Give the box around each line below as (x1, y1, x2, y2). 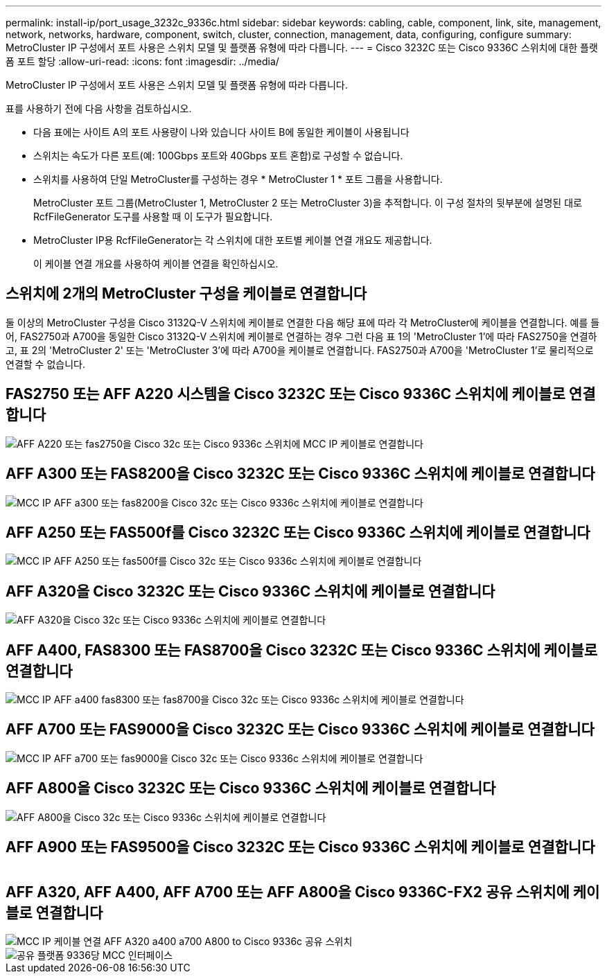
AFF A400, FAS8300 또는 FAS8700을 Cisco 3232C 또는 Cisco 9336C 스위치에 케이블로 (6, 641, 598, 659)
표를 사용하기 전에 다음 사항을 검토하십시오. (6, 103, 192, 114)
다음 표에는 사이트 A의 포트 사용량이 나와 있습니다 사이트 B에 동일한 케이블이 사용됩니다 (33, 126, 410, 138)
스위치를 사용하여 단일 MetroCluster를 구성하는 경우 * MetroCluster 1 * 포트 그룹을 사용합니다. (33, 173, 443, 185)
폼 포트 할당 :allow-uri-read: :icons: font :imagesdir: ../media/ (6, 55, 279, 67)
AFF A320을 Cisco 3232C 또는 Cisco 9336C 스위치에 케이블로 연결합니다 (6, 582, 495, 600)
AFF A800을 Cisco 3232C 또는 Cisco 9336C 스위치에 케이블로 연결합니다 (6, 779, 496, 797)
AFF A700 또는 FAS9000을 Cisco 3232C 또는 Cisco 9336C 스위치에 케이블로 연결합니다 (6, 721, 595, 739)
